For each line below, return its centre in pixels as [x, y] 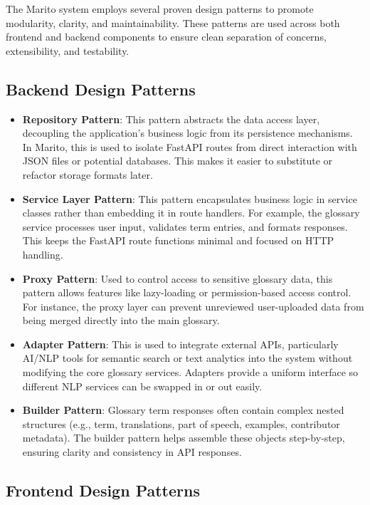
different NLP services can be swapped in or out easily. [142, 386]
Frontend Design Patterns [103, 490]
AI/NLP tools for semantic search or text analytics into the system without [187, 358]
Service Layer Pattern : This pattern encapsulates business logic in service [190, 198]
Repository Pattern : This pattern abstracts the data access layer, [171, 119]
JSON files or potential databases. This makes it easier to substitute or [178, 161]
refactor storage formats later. [88, 174]
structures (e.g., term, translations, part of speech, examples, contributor [181, 423]
